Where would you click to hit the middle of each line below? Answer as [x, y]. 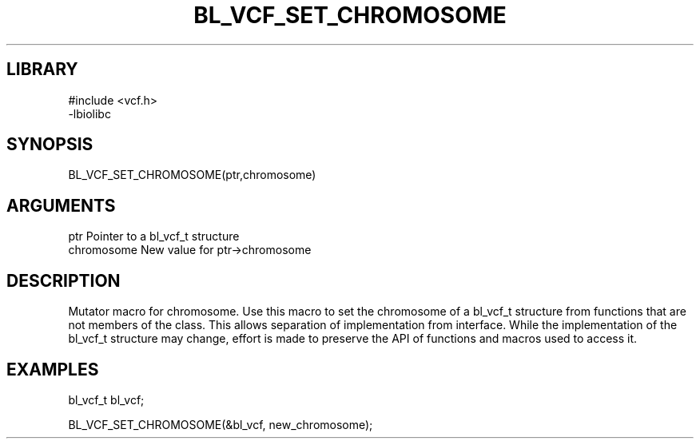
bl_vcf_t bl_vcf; [106, 399]
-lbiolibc [89, 113]
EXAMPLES [53, 369]
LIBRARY [42, 70]
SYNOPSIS [50, 145]
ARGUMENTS [61, 205]
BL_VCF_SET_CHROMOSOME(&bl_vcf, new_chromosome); [221, 424]
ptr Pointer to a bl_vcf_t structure [154, 236]
